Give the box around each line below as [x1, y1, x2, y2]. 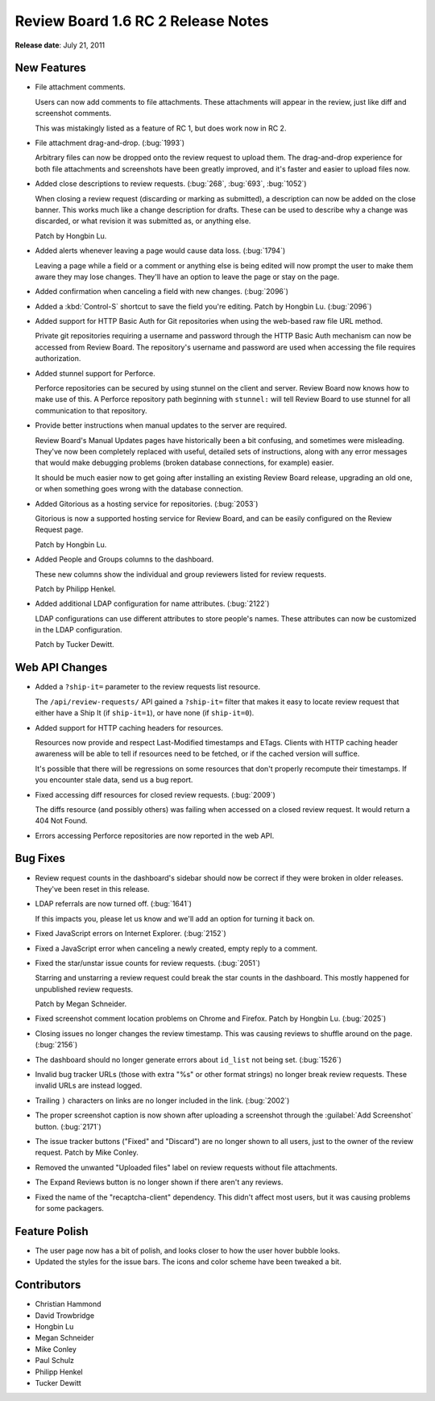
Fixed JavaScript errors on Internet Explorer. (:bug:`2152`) [35, 929, 227, 939]
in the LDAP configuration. [35, 625, 122, 635]
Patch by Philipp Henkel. [35, 584, 116, 594]
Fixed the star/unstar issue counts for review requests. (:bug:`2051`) [35, 958, 261, 968]
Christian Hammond [35, 1299, 101, 1309]
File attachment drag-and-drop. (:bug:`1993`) [35, 138, 185, 148]
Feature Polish [14, 1225, 89, 1238]
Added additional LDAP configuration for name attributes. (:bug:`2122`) [35, 599, 270, 608]
